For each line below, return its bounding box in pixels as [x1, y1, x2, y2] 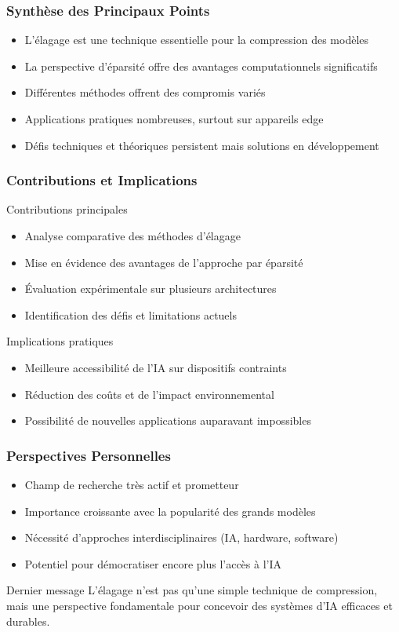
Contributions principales [6, 201, 128, 217]
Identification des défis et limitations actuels [24, 306, 237, 323]
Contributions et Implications [6, 170, 198, 190]
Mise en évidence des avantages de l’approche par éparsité [24, 254, 303, 270]
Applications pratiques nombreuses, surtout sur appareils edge [24, 111, 324, 126]
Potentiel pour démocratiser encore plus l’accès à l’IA [24, 555, 282, 572]
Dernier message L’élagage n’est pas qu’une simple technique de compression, [6, 582, 378, 598]
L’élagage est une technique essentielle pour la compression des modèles [24, 31, 369, 48]
